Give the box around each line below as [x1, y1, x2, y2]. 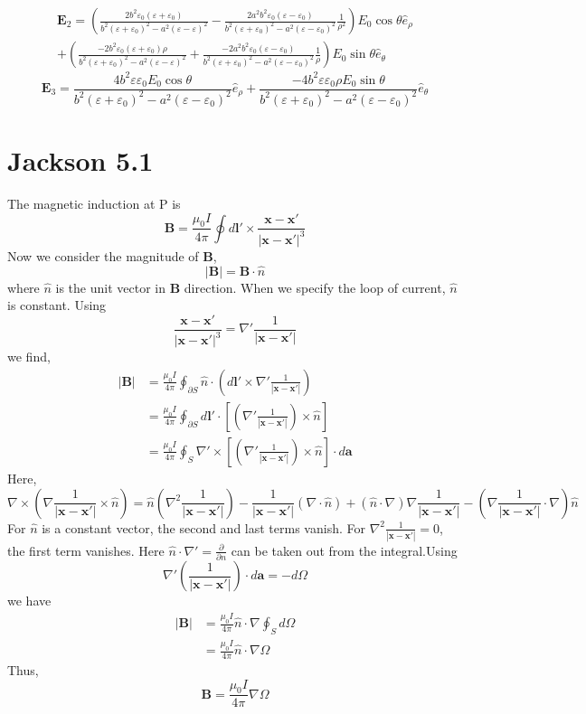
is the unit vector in [55, 277, 166, 296]
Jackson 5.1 [7, 142, 154, 179]
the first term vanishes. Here [7, 540, 165, 559]
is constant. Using [7, 296, 107, 315]
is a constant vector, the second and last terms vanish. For [42, 518, 365, 537]
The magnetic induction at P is [7, 194, 181, 213]
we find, [7, 347, 51, 366]
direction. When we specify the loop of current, [184, 277, 446, 296]
